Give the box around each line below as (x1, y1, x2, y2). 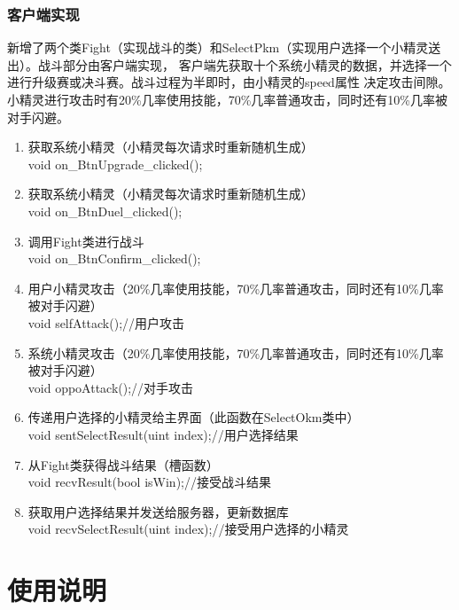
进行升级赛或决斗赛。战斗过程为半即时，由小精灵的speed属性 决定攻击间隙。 (7, 73, 451, 91)
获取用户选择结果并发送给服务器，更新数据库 (27, 502, 289, 520)
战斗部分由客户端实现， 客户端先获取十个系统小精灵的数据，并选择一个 (37, 55, 452, 74)
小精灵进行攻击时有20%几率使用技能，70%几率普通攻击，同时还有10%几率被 (7, 90, 447, 108)
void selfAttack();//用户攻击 (27, 313, 185, 332)
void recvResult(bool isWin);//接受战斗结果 (27, 473, 271, 491)
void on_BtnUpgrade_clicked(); (27, 154, 203, 173)
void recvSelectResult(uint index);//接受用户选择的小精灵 (27, 520, 349, 538)
